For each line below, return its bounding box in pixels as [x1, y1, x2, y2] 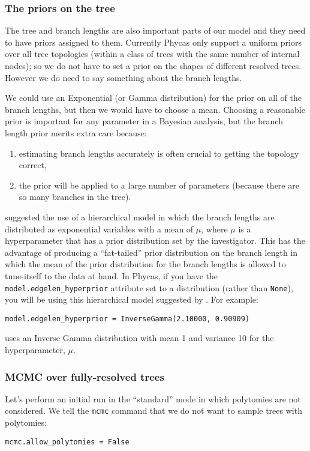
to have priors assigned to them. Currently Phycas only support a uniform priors [5, 35, 302, 48]
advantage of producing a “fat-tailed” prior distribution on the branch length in [5, 246, 298, 258]
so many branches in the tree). [19, 190, 131, 203]
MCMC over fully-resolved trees [5, 369, 164, 384]
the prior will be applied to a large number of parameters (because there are [19, 178, 299, 191]
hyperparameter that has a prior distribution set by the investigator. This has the [5, 234, 305, 247]
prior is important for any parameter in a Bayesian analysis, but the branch [5, 115, 283, 127]
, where [201, 222, 228, 235]
